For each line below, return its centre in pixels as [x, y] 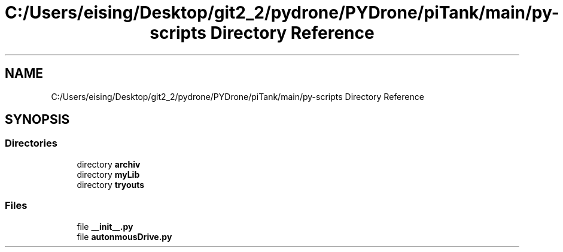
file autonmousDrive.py [124, 236]
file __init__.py [105, 226]
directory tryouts [111, 184]
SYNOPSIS [37, 120]
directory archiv [109, 164]
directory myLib [108, 174]
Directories [31, 143]
